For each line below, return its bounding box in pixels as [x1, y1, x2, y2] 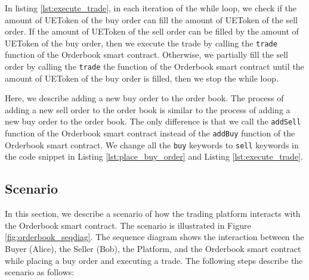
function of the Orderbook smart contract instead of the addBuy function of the [5, 127, 295, 139]
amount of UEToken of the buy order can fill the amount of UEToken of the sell [5, 13, 298, 26]
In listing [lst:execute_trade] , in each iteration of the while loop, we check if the [5, 2, 297, 14]
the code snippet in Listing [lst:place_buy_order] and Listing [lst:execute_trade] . [5, 150, 303, 163]
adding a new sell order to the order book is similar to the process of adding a [5, 103, 291, 116]
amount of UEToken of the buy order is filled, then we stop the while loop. [5, 71, 279, 84]
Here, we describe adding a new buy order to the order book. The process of [5, 92, 284, 104]
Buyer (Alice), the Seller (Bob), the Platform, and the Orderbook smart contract [5, 242, 301, 255]
